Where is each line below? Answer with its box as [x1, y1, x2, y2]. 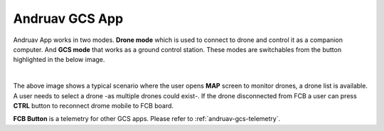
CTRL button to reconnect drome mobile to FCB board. [13, 101, 174, 110]
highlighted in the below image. [13, 56, 105, 64]
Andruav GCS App [13, 11, 124, 26]
